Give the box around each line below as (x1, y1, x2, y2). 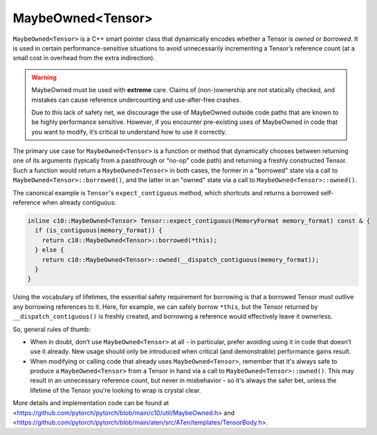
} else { (35, 246, 64, 254)
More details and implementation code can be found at (12, 399, 169, 407)
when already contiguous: (42, 198, 117, 207)
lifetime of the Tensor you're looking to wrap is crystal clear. (30, 386, 201, 394)
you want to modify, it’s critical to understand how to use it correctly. (31, 127, 227, 136)
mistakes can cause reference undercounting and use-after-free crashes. (31, 96, 241, 104)
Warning (31, 73, 57, 81)
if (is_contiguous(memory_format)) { (35, 227, 163, 235)
